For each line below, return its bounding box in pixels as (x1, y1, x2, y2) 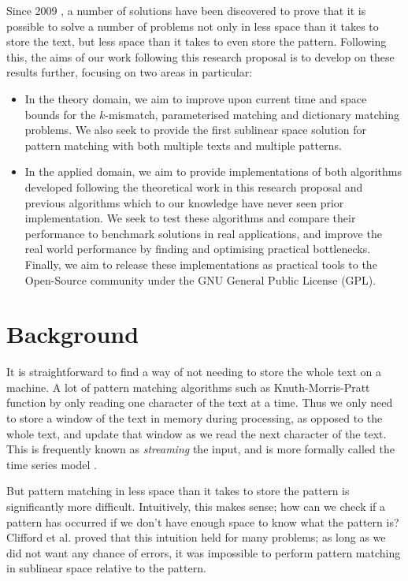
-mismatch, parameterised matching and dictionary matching (105, 106, 399, 122)
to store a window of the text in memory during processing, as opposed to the (6, 410, 383, 426)
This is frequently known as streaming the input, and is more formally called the (6, 441, 395, 457)
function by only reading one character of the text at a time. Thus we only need (6, 394, 393, 411)
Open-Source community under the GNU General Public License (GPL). (24, 271, 376, 288)
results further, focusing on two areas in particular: (6, 64, 253, 80)
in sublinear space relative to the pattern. (6, 560, 206, 576)
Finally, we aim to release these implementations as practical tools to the (24, 255, 377, 272)
